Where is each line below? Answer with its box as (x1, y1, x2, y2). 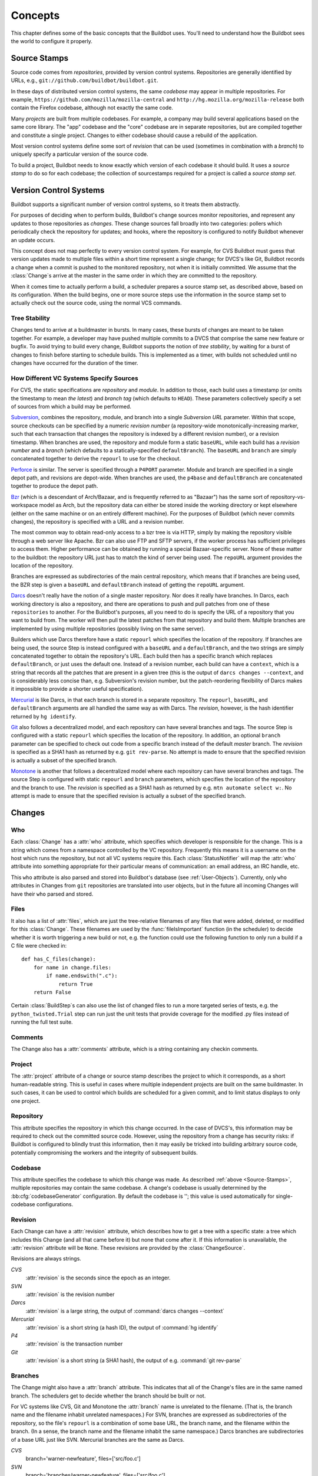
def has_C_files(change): (21, 956, 97, 962)
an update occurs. (11, 236, 55, 243)
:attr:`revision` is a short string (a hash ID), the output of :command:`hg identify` (25, 1324, 218, 1331)
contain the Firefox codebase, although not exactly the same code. (11, 104, 174, 112)
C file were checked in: (11, 942, 67, 949)
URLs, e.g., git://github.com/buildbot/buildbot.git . (11, 77, 158, 84)
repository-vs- (270, 493, 306, 500)
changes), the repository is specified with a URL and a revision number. (11, 518, 184, 525)
